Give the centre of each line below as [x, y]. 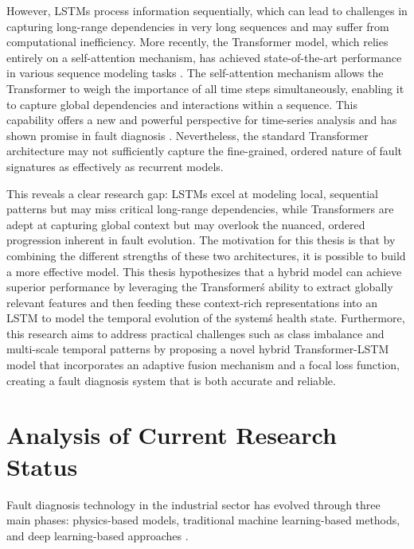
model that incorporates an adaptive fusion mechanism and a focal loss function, [203, 365]
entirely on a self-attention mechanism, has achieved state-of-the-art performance [204, 57]
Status [42, 466]
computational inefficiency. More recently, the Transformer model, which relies [197, 42]
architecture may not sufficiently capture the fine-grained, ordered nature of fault [204, 151]
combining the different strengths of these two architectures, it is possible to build [206, 255]
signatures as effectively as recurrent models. [115, 166]
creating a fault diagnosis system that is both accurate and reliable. [171, 380]
